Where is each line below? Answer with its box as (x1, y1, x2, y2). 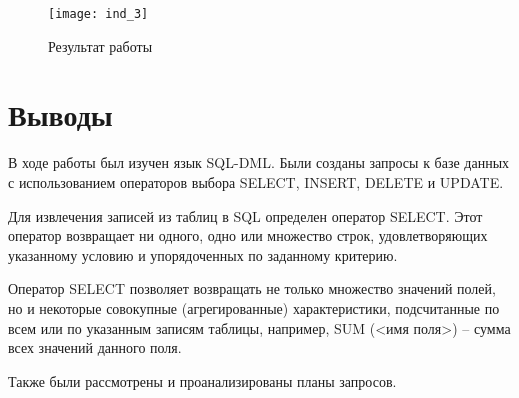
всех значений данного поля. (8, 337, 182, 358)
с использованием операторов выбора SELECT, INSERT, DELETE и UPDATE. (8, 171, 504, 192)
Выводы (8, 94, 113, 135)
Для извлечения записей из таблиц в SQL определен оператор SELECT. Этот (8, 205, 483, 226)
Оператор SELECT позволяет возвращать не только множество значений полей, (8, 278, 496, 299)
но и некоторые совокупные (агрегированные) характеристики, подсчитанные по (8, 297, 500, 318)
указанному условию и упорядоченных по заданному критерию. (8, 244, 398, 265)
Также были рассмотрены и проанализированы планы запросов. (8, 370, 397, 391)
